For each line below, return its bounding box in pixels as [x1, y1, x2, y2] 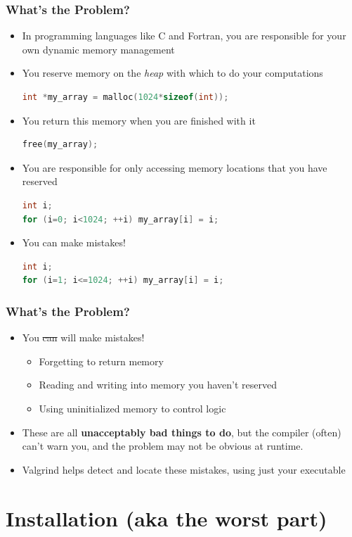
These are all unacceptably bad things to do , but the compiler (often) [22, 424, 341, 439]
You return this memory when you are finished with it [22, 113, 256, 127]
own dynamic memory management [22, 42, 175, 56]
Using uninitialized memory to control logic [39, 400, 226, 415]
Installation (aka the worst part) [6, 503, 327, 532]
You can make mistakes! [22, 235, 126, 250]
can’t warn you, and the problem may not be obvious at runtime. [22, 438, 304, 453]
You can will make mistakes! [22, 330, 145, 345]
